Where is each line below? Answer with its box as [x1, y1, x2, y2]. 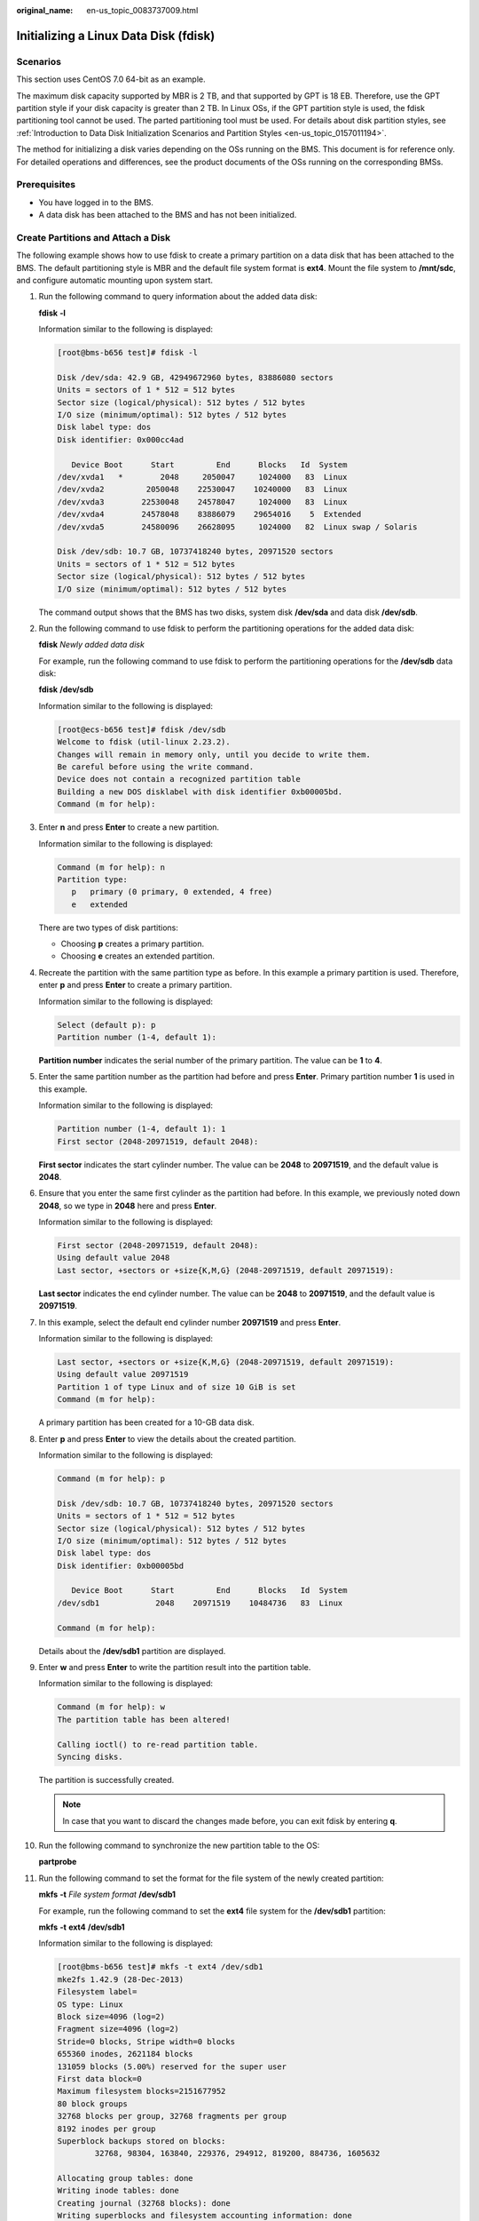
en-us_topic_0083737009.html [86, 5, 199, 15]
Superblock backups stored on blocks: [57, 2136, 226, 2145]
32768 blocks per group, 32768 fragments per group [57, 2111, 287, 2121]
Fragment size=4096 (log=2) [57, 2024, 179, 2034]
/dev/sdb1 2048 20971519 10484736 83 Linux [57, 1597, 343, 1608]
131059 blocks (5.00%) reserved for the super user [57, 2061, 287, 2072]
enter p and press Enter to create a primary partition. [38, 980, 232, 991]
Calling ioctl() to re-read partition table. [57, 1739, 259, 1749]
